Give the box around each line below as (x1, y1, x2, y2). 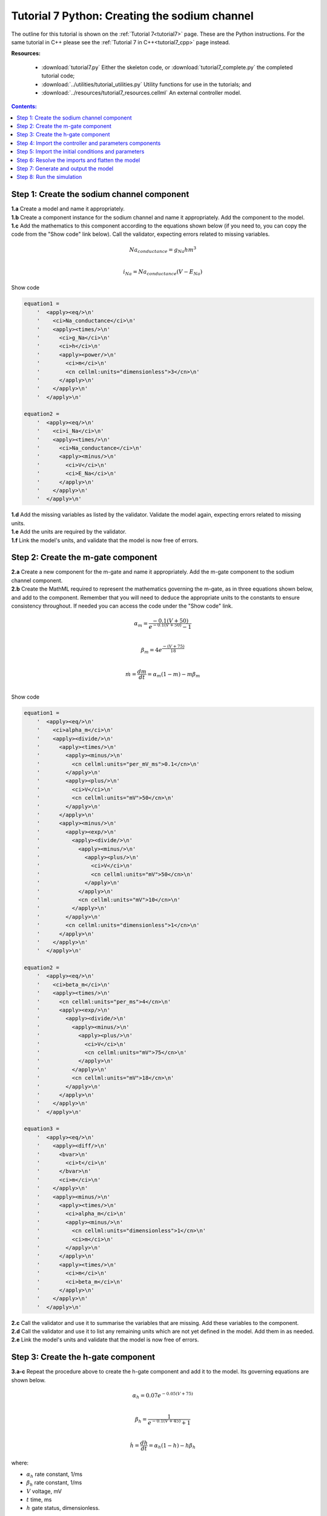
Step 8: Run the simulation (16, 173, 82, 181)
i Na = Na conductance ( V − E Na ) (123, 268, 203, 277)
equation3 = (24, 1125, 60, 1132)
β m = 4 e (140, 646, 163, 655)
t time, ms (26, 1495, 52, 1503)
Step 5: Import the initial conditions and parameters (16, 148, 145, 155)
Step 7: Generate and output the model (16, 165, 114, 172)
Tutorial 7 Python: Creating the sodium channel (11, 9, 254, 22)
